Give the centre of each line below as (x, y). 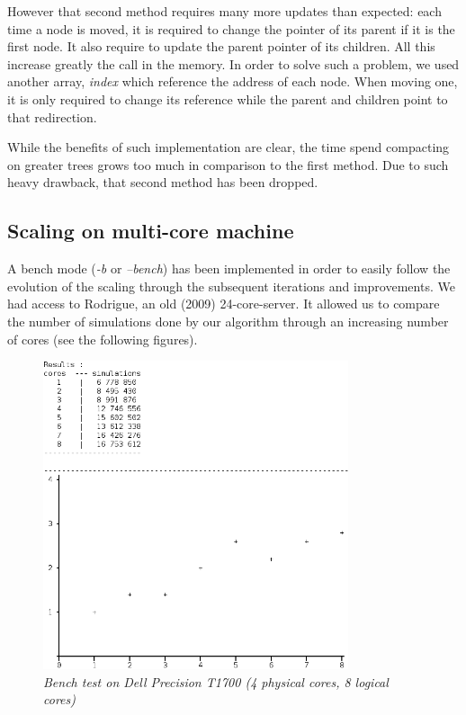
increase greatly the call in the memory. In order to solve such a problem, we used (233, 63)
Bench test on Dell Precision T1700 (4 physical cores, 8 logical (216, 681)
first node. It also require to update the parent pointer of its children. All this (221, 46)
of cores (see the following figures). (103, 339)
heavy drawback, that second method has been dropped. (163, 182)
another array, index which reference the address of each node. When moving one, (233, 81)
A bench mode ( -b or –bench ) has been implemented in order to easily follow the (229, 268)
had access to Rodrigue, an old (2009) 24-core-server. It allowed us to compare (224, 304)
